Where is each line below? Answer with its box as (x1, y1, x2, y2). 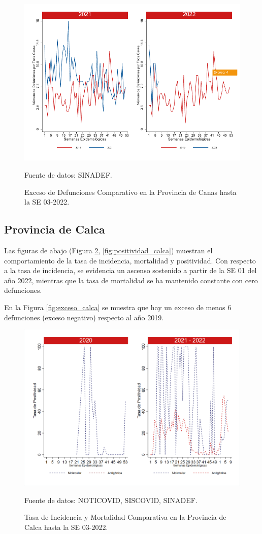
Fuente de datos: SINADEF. (24, 169, 112, 180)
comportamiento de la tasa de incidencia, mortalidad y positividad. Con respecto (4, 255, 256, 265)
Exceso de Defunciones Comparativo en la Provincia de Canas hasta (24, 186, 237, 197)
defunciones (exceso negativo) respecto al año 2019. (4, 312, 164, 322)
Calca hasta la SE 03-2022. (24, 521, 108, 532)
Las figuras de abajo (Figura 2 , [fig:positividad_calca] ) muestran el (4, 245, 213, 255)
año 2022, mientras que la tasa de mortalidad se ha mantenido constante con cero (4, 275, 258, 285)
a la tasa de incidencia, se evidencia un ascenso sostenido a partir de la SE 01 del (4, 265, 257, 276)
